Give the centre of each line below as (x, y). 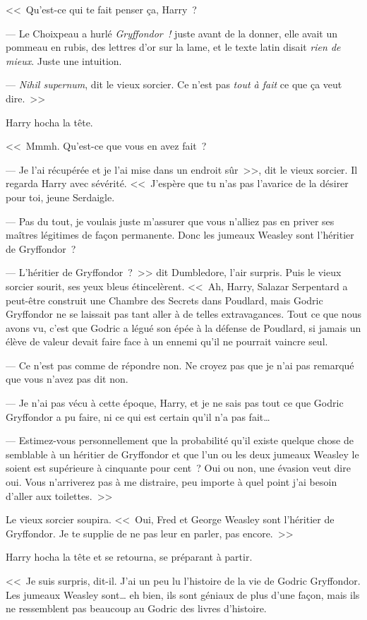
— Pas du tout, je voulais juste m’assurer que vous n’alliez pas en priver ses (170, 221)
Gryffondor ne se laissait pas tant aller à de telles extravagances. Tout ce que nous (183, 314)
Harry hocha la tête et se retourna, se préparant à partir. (129, 557)
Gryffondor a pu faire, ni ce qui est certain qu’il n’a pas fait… (138, 416)
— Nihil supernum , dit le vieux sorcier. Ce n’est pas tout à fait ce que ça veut (174, 84)
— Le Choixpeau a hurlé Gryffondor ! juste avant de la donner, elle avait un (172, 33)
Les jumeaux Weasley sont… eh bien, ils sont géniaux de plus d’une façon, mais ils (183, 594)
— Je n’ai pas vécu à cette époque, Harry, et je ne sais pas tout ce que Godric (175, 403)
